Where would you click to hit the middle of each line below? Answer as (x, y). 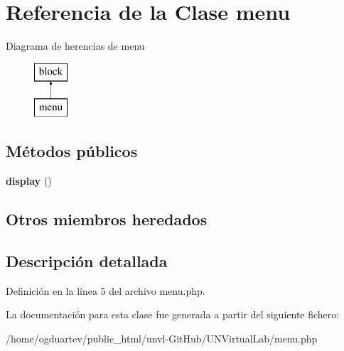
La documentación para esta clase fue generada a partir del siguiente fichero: (173, 314)
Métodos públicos (72, 151)
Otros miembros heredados (107, 219)
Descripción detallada (87, 260)
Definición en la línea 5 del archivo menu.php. (106, 290)
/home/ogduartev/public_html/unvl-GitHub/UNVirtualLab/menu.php (162, 338)
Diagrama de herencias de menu (75, 46)
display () (29, 181)
